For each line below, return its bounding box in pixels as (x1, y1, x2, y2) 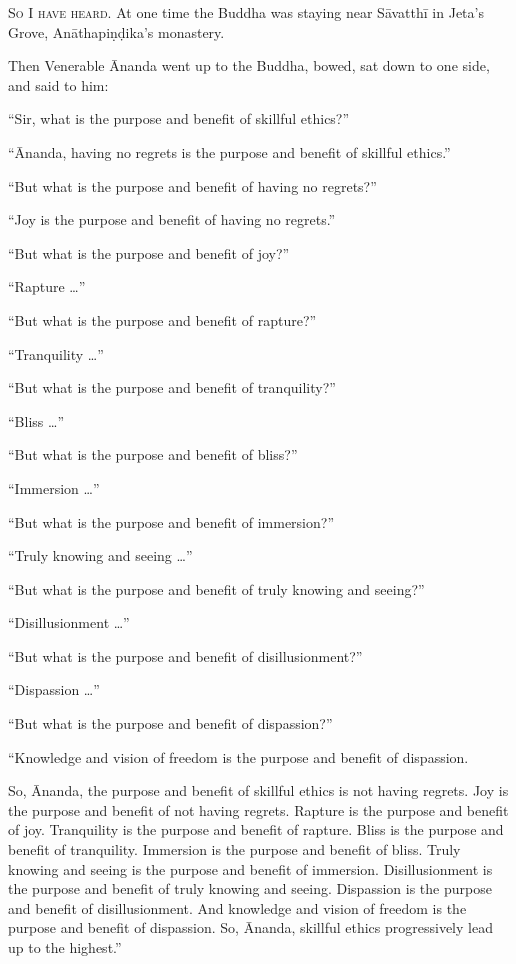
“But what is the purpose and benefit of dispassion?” (8, 713, 333, 734)
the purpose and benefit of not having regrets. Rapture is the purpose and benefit (8, 799, 509, 820)
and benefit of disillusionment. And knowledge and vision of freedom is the (8, 897, 467, 918)
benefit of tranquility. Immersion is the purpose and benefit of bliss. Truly (8, 839, 461, 860)
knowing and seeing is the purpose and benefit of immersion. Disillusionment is (8, 858, 493, 879)
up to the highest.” (8, 937, 122, 957)
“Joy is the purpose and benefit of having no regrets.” (8, 209, 336, 230)
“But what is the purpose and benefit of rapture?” (8, 309, 317, 330)
